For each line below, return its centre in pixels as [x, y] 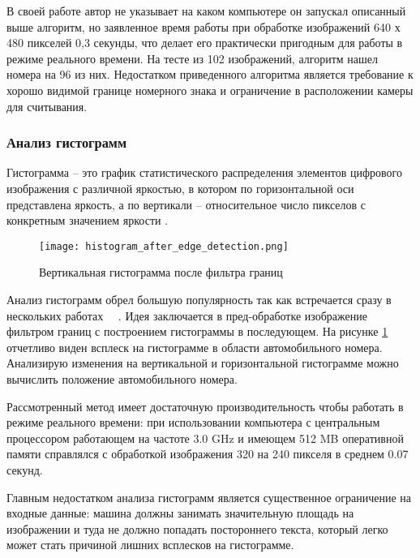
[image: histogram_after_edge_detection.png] [164, 246]
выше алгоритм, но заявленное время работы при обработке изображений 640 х [204, 26]
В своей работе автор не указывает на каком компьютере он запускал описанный [206, 11]
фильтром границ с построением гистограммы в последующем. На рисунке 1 [197, 331]
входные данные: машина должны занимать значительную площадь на [180, 513]
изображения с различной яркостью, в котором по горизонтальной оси [180, 188]
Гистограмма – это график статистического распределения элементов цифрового [204, 172]
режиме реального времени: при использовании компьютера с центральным [193, 422]
